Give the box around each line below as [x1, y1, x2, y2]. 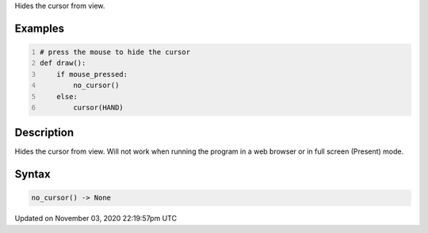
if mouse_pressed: [56, 70, 128, 78]
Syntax [14, 167, 51, 181]
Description [14, 126, 75, 139]
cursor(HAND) [72, 103, 124, 112]
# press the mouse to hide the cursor [40, 48, 190, 56]
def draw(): [40, 59, 86, 67]
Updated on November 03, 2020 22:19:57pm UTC [14, 214, 178, 223]
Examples [14, 21, 65, 35]
